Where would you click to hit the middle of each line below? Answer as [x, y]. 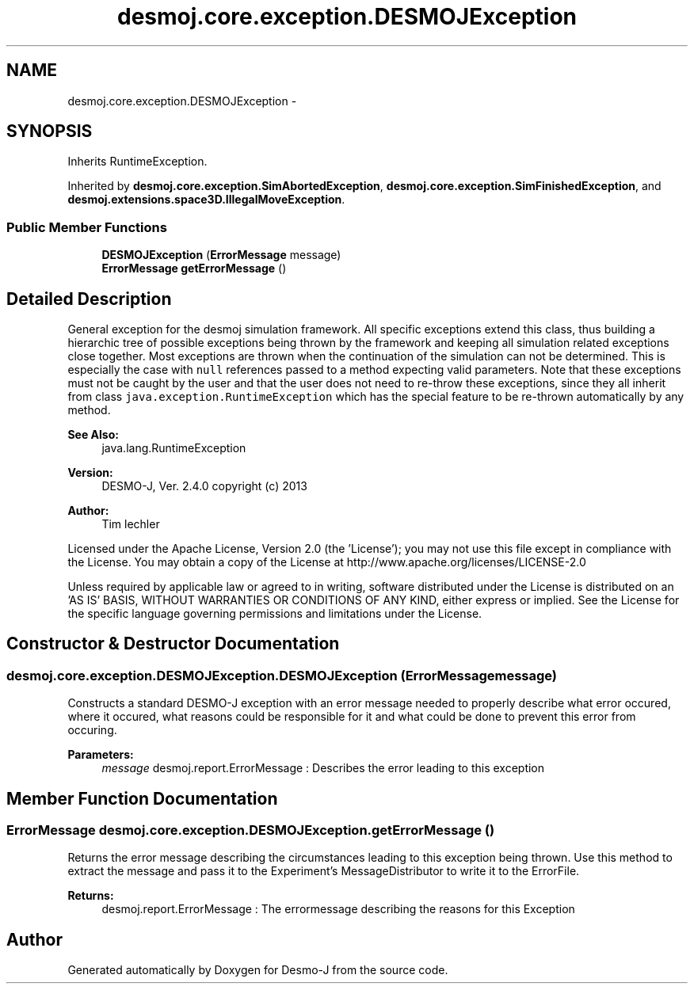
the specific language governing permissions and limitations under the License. [275, 614]
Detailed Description [89, 299]
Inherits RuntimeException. [137, 162]
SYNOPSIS [50, 131]
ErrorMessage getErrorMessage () [194, 268]
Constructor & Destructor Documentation [173, 644]
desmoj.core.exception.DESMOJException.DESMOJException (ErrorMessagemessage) [282, 675]
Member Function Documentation [142, 798]
